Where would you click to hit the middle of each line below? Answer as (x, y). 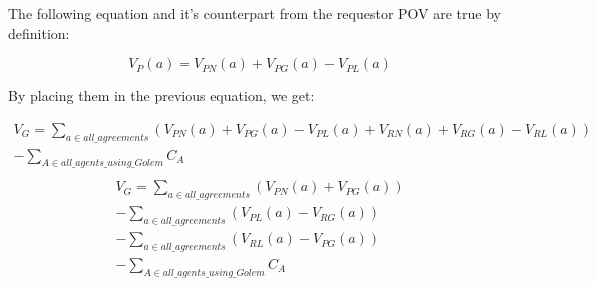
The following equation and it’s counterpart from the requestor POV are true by (254, 13)
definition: (39, 32)
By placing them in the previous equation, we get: (161, 95)
